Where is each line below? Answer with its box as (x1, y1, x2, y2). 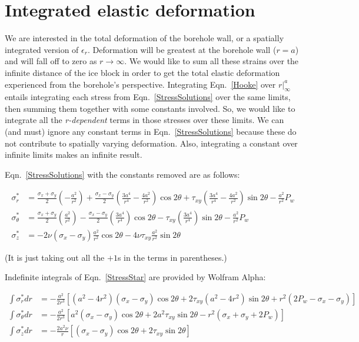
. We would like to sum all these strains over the (124, 55, 299, 67)
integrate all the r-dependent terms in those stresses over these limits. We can (5, 114, 284, 126)
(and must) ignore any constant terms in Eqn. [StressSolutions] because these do (5, 125, 297, 138)
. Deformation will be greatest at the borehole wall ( (87, 43, 277, 55)
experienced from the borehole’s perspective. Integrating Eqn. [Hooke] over (5, 78, 276, 90)
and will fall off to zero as (5, 55, 97, 67)
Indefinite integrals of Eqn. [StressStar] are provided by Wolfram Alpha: (5, 271, 266, 283)
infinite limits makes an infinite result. (5, 148, 142, 161)
